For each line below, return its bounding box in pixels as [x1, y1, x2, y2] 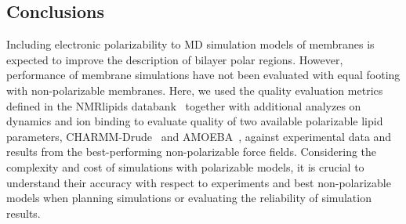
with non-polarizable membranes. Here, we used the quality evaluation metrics [6, 81, 383, 98]
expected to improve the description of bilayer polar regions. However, [6, 51, 343, 67]
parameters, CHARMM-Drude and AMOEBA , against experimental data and [6, 128, 392, 144]
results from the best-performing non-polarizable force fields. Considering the [6, 143, 377, 160]
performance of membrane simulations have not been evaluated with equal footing [6, 67, 401, 83]
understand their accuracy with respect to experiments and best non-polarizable [6, 174, 391, 190]
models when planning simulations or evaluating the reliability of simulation [6, 190, 372, 206]
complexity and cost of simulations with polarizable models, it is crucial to [6, 158, 364, 175]
